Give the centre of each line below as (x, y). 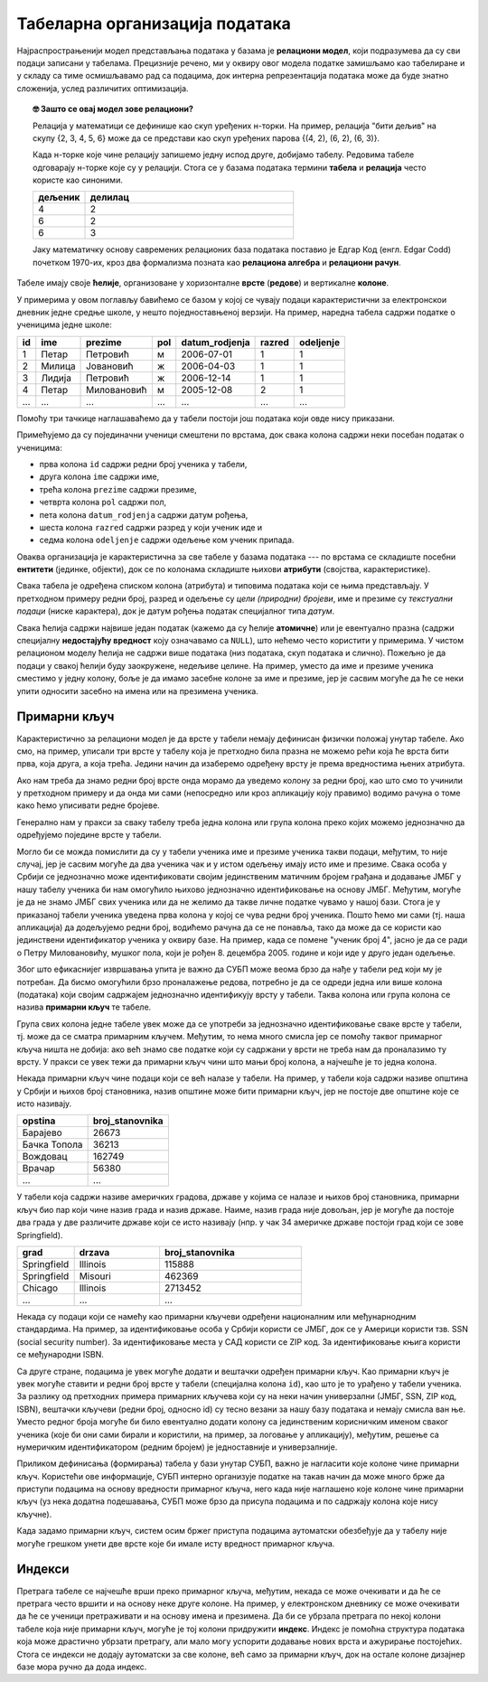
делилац (110, 197)
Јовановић (110, 366)
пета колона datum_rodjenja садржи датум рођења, (144, 514)
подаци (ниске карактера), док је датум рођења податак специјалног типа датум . (176, 611)
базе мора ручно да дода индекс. (82, 1667)
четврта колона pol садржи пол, (103, 503)
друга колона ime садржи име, (99, 477)
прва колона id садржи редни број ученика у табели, (143, 464)
